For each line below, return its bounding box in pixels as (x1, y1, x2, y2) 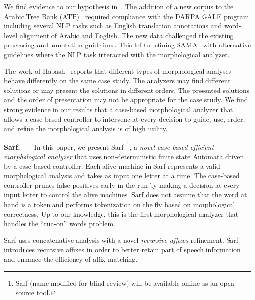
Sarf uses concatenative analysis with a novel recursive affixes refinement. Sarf (4, 234, 239, 245)
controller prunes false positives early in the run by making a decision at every (4, 180, 240, 190)
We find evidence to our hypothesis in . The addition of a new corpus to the (4, 1, 234, 11)
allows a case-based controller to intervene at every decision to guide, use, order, (4, 114, 245, 124)
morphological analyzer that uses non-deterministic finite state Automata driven (4, 151, 244, 161)
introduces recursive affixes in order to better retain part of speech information (4, 244, 241, 254)
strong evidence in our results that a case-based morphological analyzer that (4, 104, 233, 114)
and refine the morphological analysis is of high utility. (4, 123, 168, 134)
